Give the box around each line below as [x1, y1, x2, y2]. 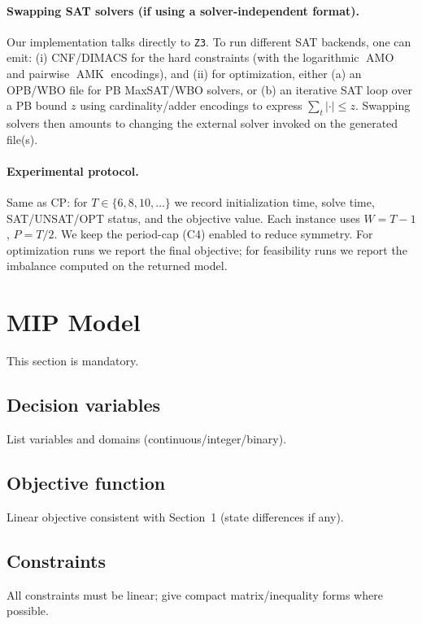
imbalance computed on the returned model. [7, 257, 228, 274]
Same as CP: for [7, 194, 88, 211]
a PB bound [7, 97, 67, 114]
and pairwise [7, 65, 70, 82]
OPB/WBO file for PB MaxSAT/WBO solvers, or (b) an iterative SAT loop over [7, 81, 412, 98]
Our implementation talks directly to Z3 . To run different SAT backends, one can [7, 33, 411, 50]
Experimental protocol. [7, 162, 139, 179]
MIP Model [7, 305, 141, 338]
